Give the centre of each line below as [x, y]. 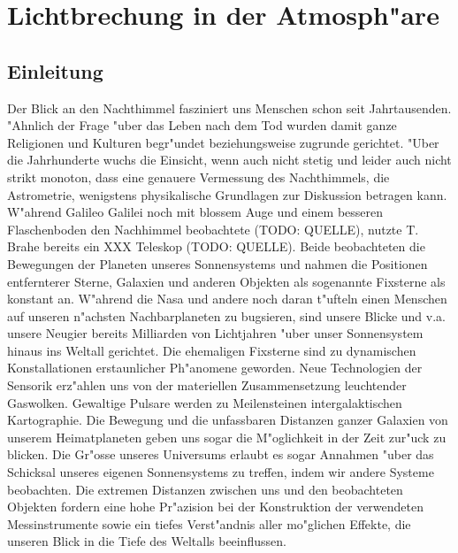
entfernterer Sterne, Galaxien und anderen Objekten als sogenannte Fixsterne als [226, 281]
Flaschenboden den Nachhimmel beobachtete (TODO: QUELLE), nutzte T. [213, 229]
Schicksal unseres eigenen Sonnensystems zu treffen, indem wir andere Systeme [221, 472]
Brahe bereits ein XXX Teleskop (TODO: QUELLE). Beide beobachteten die [216, 246]
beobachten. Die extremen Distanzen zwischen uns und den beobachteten [205, 489]
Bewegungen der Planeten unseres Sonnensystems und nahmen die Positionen [218, 263]
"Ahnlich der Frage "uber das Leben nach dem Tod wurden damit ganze [202, 125]
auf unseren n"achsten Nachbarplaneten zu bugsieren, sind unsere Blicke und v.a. [226, 315]
